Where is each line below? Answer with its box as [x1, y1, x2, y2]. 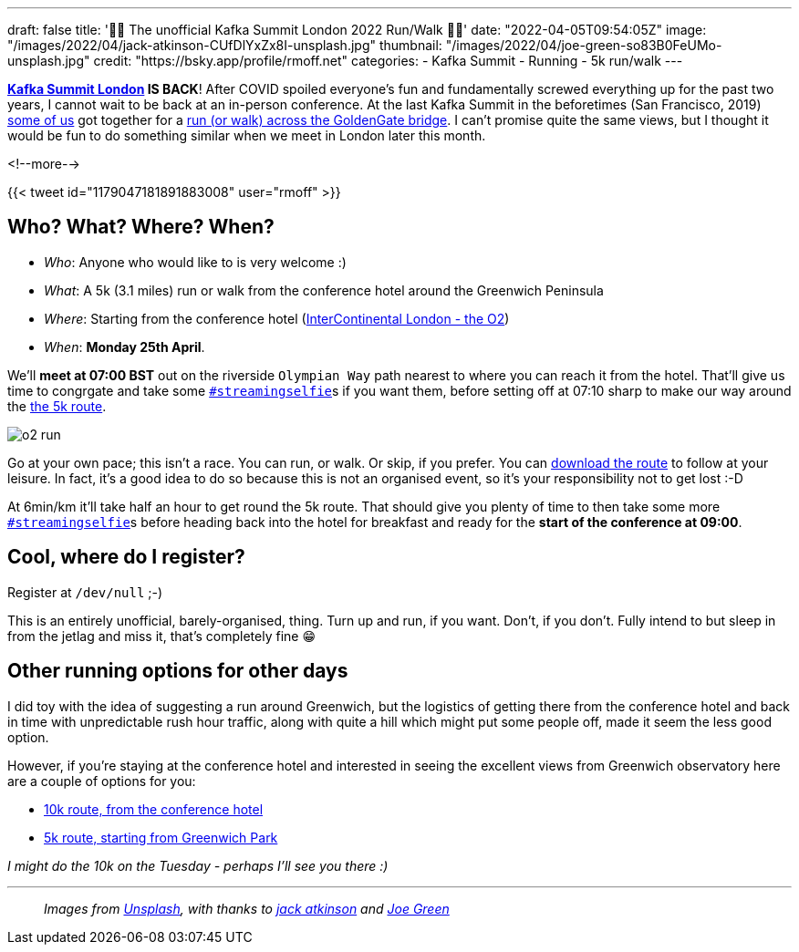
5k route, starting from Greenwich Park [44, 829, 278, 845]
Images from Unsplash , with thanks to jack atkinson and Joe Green [44, 900, 450, 916]
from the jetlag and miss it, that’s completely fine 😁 [7, 627, 316, 644]
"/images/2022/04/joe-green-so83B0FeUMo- [445, 37, 722, 53]
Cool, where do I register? [7, 545, 245, 569]
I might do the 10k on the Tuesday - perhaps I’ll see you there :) [7, 857, 389, 874]
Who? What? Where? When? [7, 215, 275, 239]
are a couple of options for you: [7, 772, 196, 789]
